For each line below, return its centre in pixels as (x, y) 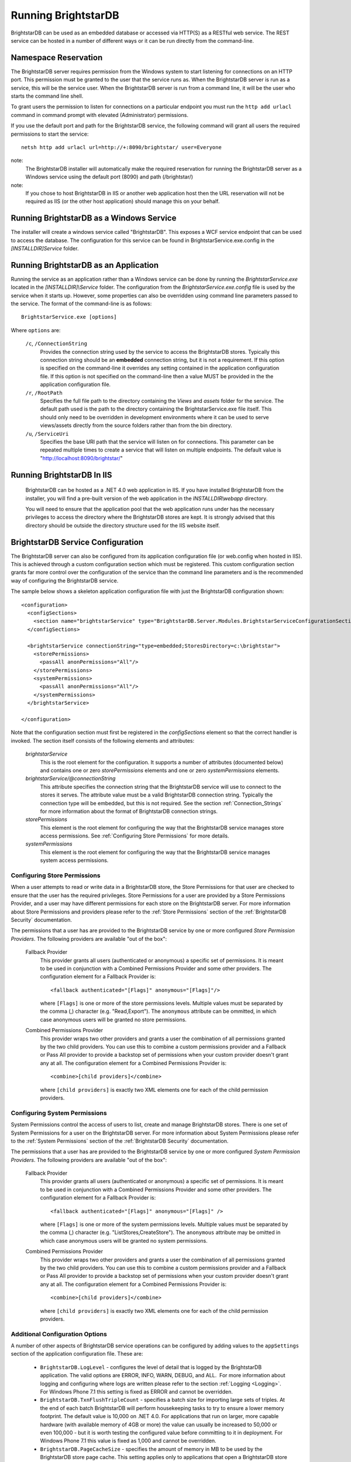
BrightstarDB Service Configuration (77, 542)
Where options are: (36, 330)
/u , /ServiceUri (47, 433)
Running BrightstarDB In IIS (61, 475)
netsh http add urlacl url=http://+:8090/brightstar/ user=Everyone (121, 147)
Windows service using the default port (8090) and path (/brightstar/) (109, 177)
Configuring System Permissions (59, 1113)
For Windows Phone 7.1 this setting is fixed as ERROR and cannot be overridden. (137, 1392)
